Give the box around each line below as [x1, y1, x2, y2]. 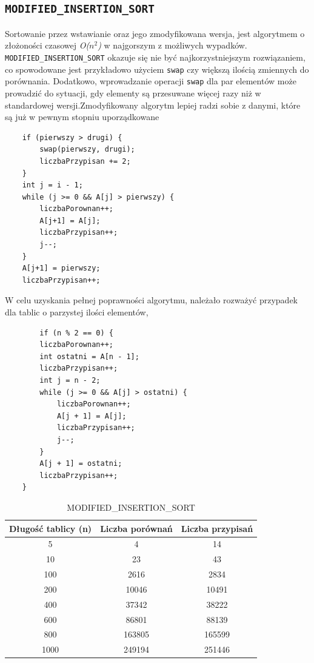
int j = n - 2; [39, 376, 101, 385]
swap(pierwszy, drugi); [39, 145, 135, 154]
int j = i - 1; [22, 181, 83, 190]
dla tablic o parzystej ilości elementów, [5, 306, 149, 318]
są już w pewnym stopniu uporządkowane [5, 110, 159, 123]
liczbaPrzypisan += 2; [39, 156, 131, 166]
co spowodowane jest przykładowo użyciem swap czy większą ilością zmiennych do [5, 62, 309, 75]
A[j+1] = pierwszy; [22, 264, 101, 273]
